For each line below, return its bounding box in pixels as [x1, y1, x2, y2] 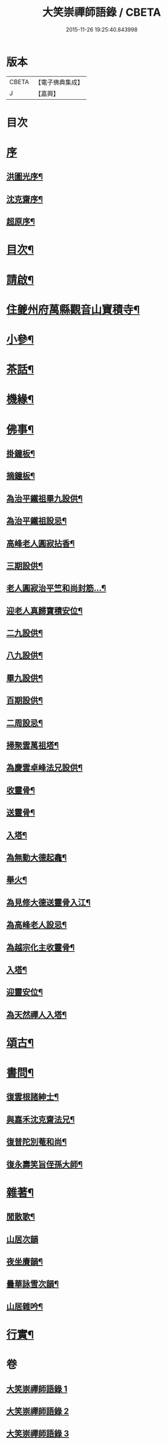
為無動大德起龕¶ [6, 852, 67, 862]
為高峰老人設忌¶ [6, 920, 67, 930]
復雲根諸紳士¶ [6, 1092, 59, 1102]
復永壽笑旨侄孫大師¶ [6, 1159, 83, 1169]
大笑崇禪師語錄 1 [6, 1384, 68, 1394]
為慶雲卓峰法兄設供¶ [6, 763, 83, 773]
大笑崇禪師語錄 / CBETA [42, 5, 162, 19]
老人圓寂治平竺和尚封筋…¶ [6, 583, 106, 593]
